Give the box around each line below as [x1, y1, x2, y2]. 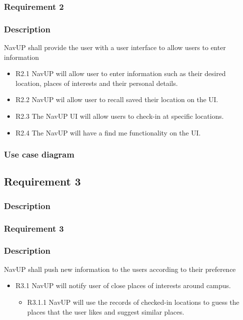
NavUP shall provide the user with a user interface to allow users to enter [4, 42, 226, 53]
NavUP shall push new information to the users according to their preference [4, 264, 236, 274]
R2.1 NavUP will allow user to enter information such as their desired [15, 68, 226, 79]
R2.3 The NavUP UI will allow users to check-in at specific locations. [15, 111, 224, 121]
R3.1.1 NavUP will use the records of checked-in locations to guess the [27, 296, 240, 307]
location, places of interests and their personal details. [15, 78, 178, 88]
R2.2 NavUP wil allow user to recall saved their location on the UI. [15, 94, 218, 105]
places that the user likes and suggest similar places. [27, 306, 185, 317]
